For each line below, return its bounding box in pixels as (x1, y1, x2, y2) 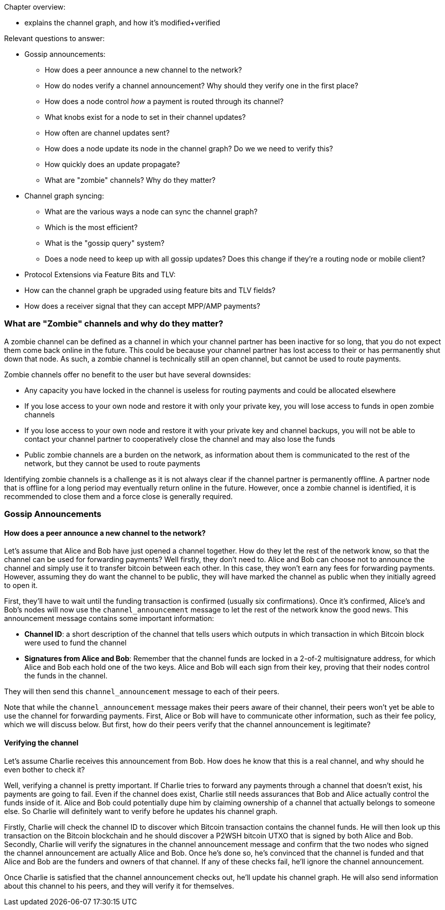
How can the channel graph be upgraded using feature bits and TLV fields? (24, 286, 276, 295)
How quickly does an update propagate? (45, 160, 180, 169)
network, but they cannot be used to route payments (24, 459, 201, 468)
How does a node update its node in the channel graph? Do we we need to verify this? (45, 144, 333, 153)
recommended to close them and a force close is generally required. (4, 492, 233, 501)
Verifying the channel (4, 738, 79, 747)
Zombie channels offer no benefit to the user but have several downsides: (4, 370, 251, 379)
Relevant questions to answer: (4, 34, 105, 43)
